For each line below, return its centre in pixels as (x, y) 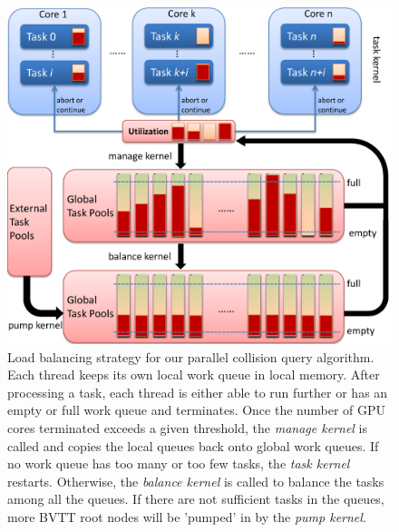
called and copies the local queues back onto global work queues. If (193, 445)
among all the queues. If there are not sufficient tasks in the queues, (196, 499)
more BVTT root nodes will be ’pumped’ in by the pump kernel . (187, 516)
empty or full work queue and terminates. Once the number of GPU (197, 410)
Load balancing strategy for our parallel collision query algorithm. (191, 356)
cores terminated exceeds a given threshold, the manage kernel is (187, 427)
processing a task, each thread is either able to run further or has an (198, 392)
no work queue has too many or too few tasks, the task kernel (179, 463)
